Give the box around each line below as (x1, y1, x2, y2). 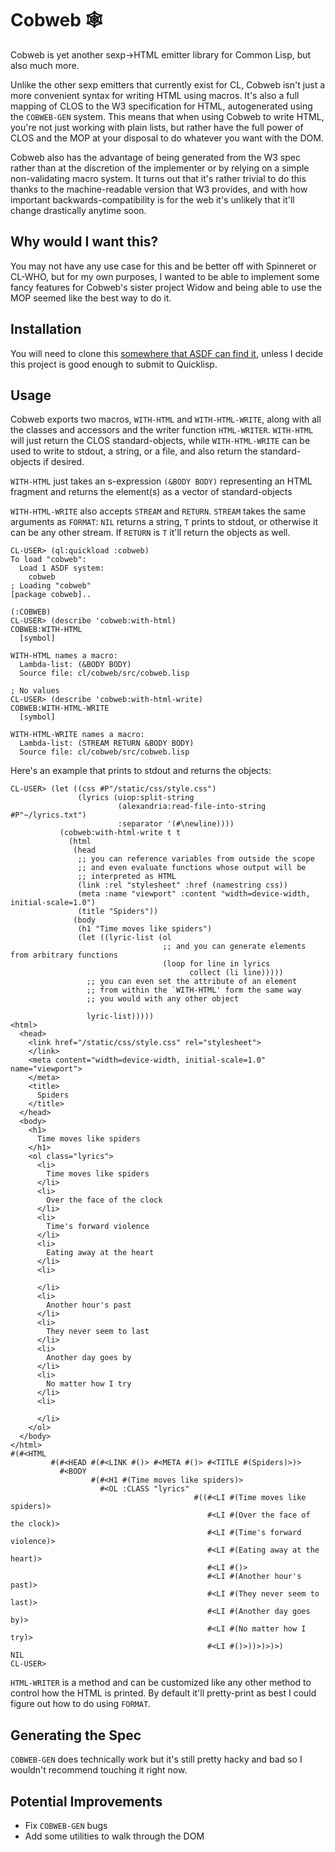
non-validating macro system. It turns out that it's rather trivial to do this (10, 172, 307, 184)
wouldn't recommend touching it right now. (10, 1764, 188, 1776)
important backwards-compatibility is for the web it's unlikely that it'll (10, 193, 295, 206)
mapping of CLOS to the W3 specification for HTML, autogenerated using (10, 100, 313, 112)
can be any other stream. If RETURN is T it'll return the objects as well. (10, 527, 291, 539)
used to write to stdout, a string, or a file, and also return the (10, 445, 258, 457)
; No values (10, 686, 60, 696)
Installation (10, 321, 82, 338)
